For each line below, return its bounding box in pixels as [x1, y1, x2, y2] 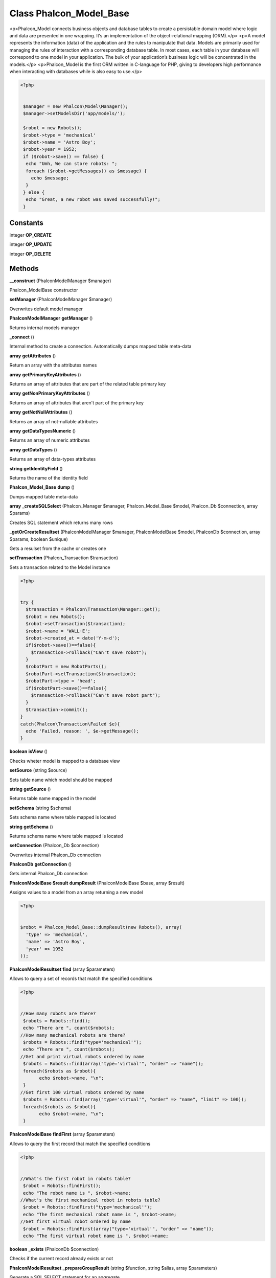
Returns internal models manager [9, 325, 80, 331]
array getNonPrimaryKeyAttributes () [9, 390, 90, 396]
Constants [9, 218, 43, 227]
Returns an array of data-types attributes [9, 456, 96, 462]
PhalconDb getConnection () [9, 861, 72, 868]
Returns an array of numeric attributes [9, 437, 90, 443]
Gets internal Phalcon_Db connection [9, 871, 88, 877]
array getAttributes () [9, 353, 56, 359]
